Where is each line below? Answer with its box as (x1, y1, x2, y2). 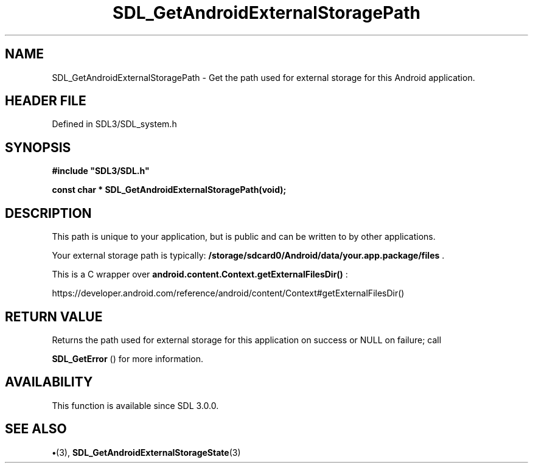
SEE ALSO (5, 421, 67, 437)
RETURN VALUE (5, 309, 103, 324)
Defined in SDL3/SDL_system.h (52, 119, 177, 130)
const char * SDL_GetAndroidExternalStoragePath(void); (52, 184, 287, 195)
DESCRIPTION (5, 205, 92, 221)
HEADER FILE (5, 93, 86, 109)
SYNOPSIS (5, 139, 71, 155)
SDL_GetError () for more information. (52, 353, 204, 364)
